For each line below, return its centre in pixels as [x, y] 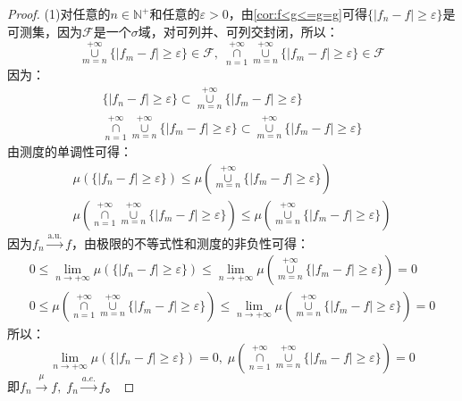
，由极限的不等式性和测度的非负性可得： [190, 242]
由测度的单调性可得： [70, 151]
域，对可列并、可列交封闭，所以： [238, 31]
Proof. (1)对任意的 [59, 13]
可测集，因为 [45, 31]
